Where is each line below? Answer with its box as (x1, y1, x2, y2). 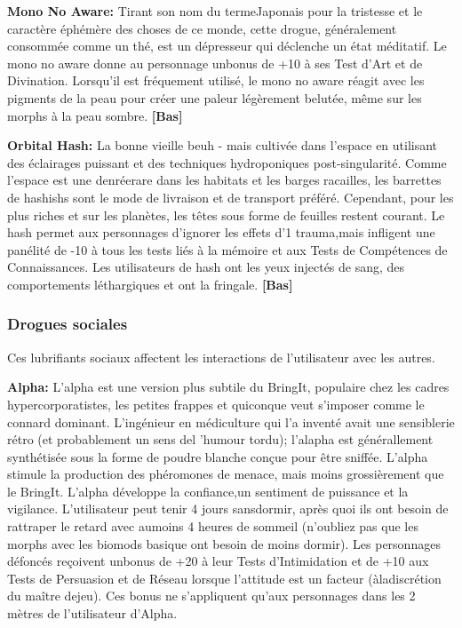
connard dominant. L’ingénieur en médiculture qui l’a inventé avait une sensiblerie (7, 412, 455, 431)
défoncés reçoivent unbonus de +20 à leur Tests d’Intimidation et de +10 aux (7, 552, 429, 570)
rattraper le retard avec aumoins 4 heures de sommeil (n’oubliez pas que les (7, 517, 418, 536)
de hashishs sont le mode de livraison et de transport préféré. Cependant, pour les (7, 187, 454, 206)
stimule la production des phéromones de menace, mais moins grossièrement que (7, 465, 444, 483)
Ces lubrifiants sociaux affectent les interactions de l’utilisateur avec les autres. (7, 347, 435, 366)
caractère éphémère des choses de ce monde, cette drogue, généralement (7, 19, 397, 37)
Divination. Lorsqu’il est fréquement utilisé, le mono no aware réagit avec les (7, 71, 425, 90)
